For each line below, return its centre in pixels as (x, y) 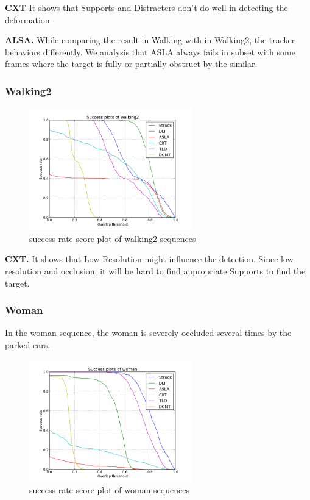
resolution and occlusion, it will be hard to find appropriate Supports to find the (155, 270)
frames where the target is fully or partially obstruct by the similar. (131, 64)
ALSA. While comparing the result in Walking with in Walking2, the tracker (150, 40)
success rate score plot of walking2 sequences (113, 238)
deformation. (29, 19)
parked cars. (28, 344)
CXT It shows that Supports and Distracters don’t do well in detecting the (146, 7)
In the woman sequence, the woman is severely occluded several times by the (148, 333)
